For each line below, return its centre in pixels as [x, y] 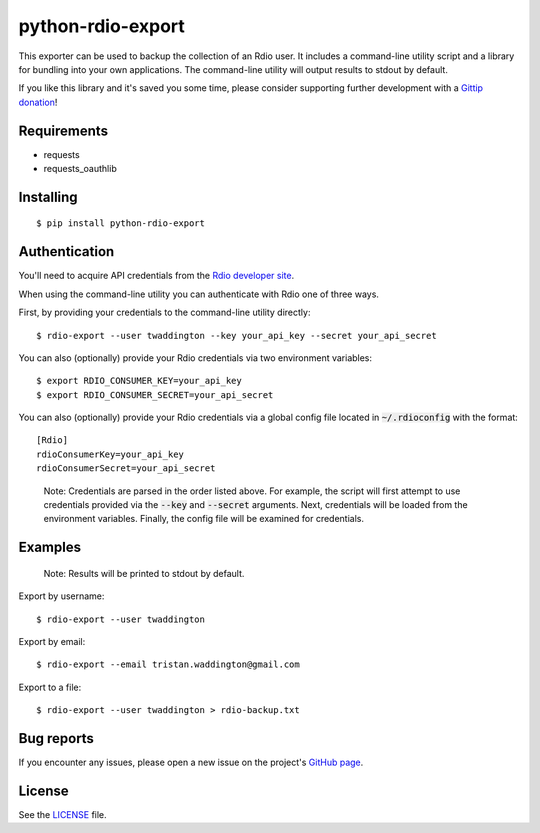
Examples [50, 547]
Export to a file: [50, 687]
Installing [48, 196]
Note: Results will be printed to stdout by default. [144, 573]
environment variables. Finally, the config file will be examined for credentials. [204, 519]
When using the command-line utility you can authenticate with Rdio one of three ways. [199, 294]
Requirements [63, 130]
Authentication [66, 251]
